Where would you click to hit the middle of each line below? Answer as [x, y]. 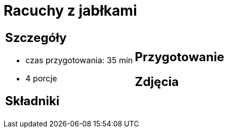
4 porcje [41, 78]
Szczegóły [36, 37]
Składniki [32, 101]
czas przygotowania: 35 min [79, 60]
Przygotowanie [180, 57]
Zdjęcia [157, 81]
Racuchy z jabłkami [70, 11]
